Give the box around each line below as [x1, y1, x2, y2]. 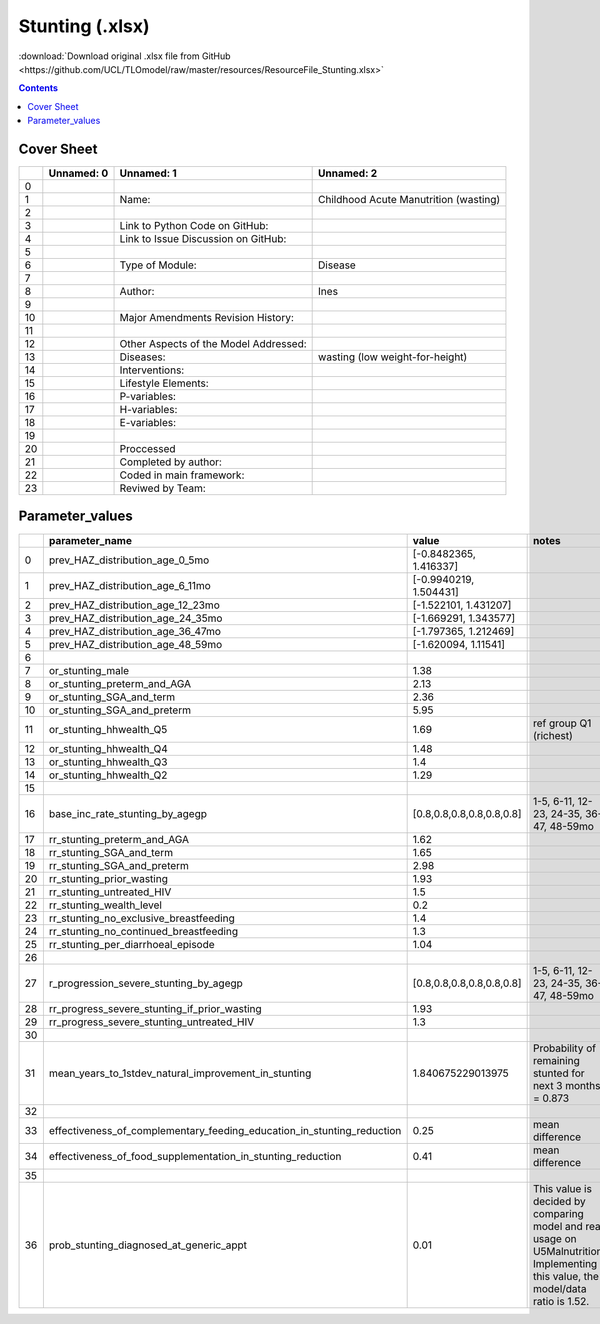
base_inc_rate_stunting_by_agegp [48, 806, 208, 820]
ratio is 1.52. [532, 1294, 590, 1308]
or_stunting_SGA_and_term [48, 690, 176, 704]
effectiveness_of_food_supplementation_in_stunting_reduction [48, 1149, 342, 1163]
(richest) [532, 728, 574, 742]
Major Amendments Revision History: [119, 311, 295, 325]
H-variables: [119, 403, 178, 417]
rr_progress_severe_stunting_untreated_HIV [48, 1015, 255, 1029]
